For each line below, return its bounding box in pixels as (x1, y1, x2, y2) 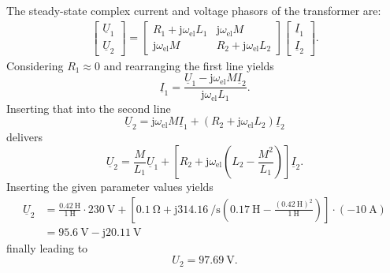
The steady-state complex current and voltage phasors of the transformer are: (6, 2, 381, 18)
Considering (6, 57, 64, 73)
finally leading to (6, 239, 88, 256)
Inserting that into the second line (6, 99, 171, 116)
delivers (6, 129, 43, 145)
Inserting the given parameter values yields (6, 178, 214, 195)
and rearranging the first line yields (103, 57, 274, 73)
